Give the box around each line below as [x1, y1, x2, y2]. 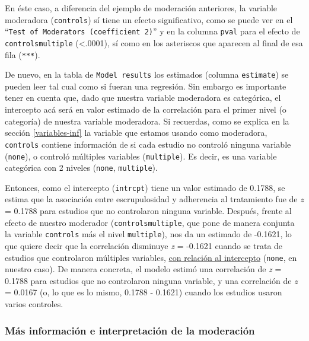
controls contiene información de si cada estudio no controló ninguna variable [5, 138, 291, 150]
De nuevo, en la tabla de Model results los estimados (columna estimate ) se [5, 68, 289, 81]
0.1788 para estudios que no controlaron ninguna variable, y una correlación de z [5, 274, 298, 286]
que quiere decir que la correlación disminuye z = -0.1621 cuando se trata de [5, 239, 283, 251]
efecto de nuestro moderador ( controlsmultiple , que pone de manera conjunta [5, 216, 295, 228]
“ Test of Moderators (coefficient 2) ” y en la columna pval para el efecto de [5, 25, 300, 37]
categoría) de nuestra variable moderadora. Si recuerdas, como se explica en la [5, 114, 289, 127]
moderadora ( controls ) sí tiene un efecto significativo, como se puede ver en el [5, 13, 293, 26]
